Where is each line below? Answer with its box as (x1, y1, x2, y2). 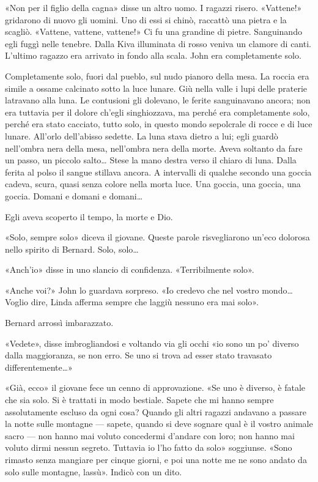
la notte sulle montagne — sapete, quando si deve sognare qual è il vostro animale (5, 417, 313, 430)
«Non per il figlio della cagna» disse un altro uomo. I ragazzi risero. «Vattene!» (5, 1, 302, 13)
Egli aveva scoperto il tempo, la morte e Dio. (5, 210, 173, 223)
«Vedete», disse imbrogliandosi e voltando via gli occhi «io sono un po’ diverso (5, 336, 299, 349)
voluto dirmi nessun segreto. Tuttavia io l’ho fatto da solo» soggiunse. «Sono (5, 441, 292, 454)
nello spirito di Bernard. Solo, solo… (5, 242, 139, 255)
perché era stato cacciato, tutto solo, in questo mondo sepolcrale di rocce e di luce (5, 117, 312, 130)
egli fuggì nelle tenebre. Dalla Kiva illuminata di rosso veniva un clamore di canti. (5, 37, 311, 50)
